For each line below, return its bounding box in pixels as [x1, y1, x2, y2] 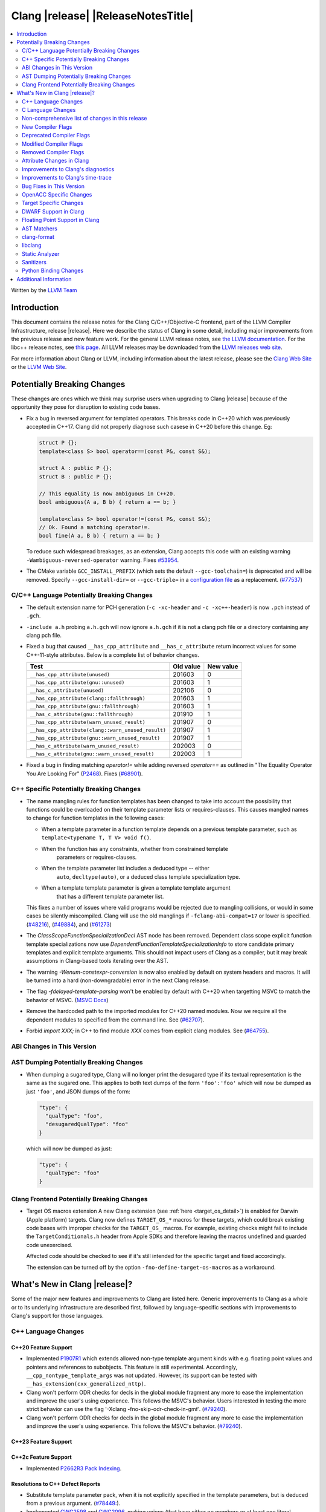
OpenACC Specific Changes [22, 191, 92, 198]
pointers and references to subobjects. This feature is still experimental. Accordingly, [26, 1363, 238, 1370]
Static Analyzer [22, 250, 60, 257]
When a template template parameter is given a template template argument [41, 884, 231, 891]
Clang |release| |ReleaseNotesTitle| [11, 9, 194, 22]
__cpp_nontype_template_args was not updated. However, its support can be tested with [26, 1372, 258, 1379]
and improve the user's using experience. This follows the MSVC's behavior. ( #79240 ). [26, 1422, 243, 1430]
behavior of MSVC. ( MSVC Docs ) [26, 996, 109, 1003]
